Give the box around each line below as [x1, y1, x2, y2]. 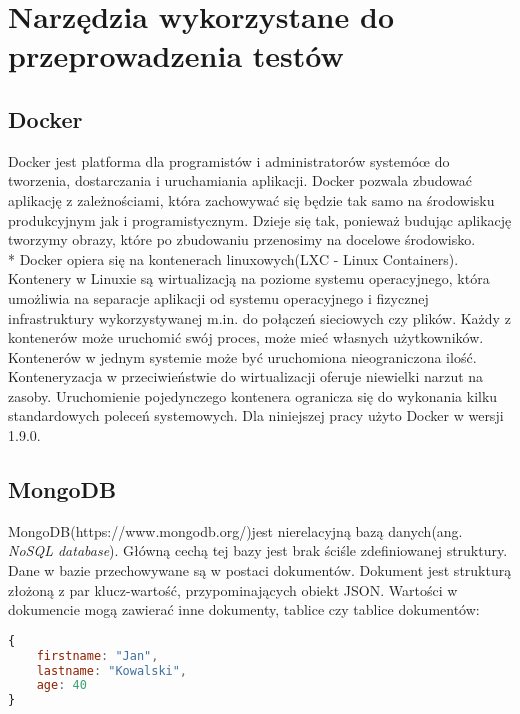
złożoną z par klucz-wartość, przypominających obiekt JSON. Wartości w [8, 579, 458, 600]
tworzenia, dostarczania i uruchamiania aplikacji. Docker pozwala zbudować [8, 170, 472, 191]
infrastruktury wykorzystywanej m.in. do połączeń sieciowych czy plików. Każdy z [8, 307, 511, 328]
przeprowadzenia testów [8, 35, 344, 76]
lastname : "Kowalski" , [36, 663, 188, 678]
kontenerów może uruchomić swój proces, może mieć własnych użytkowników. [8, 327, 484, 348]
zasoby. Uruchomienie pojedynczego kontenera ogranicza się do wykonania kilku [8, 385, 498, 406]
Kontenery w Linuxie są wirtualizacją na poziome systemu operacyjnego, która [8, 268, 490, 289]
